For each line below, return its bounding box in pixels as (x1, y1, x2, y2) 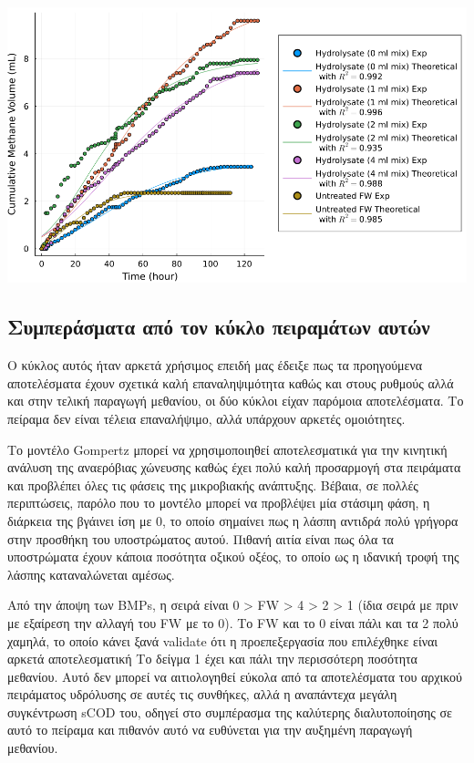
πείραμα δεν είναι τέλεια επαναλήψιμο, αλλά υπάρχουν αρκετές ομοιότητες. (7, 408, 406, 428)
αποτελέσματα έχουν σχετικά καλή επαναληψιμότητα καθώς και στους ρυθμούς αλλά (7, 373, 454, 392)
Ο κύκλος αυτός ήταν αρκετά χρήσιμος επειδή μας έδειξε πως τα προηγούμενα (7, 356, 423, 375)
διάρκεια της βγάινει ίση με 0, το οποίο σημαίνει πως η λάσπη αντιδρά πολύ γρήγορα (7, 510, 459, 530)
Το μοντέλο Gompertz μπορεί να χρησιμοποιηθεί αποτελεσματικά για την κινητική (7, 439, 448, 459)
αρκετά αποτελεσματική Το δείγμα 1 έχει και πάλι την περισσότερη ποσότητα (7, 649, 417, 668)
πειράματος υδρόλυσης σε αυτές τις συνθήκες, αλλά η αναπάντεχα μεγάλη (7, 685, 397, 704)
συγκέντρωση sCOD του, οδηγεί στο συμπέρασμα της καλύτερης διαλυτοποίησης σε (7, 702, 452, 721)
